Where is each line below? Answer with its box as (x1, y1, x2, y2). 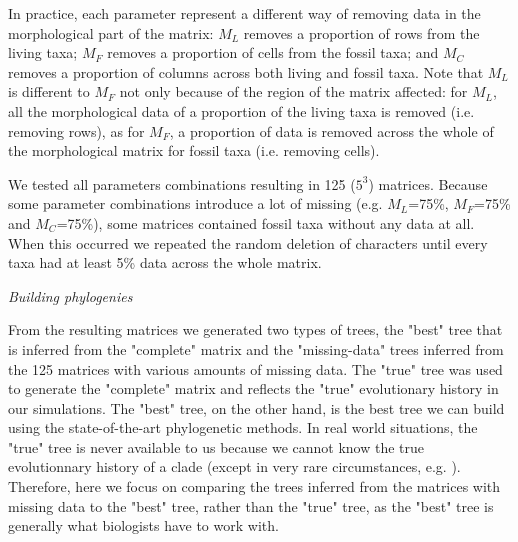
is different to (8, 81, 90, 102)
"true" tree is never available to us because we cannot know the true (8, 436, 425, 457)
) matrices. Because (368, 173, 488, 194)
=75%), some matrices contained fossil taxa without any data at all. (56, 212, 475, 233)
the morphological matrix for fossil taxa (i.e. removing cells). (8, 140, 380, 161)
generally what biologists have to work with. (8, 515, 279, 536)
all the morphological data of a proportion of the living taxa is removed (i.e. (8, 100, 475, 121)
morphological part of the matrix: (8, 22, 214, 43)
